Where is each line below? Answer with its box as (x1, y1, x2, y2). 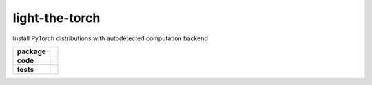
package (17, 47, 46, 56)
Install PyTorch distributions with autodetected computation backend (12, 34, 208, 42)
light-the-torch (12, 10, 101, 25)
